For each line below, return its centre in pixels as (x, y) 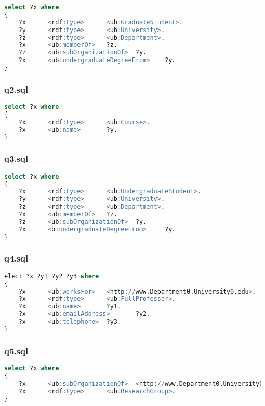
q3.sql (16, 158)
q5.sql (16, 350)
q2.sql (16, 89)
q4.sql (16, 258)
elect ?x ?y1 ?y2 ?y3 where (52, 276)
